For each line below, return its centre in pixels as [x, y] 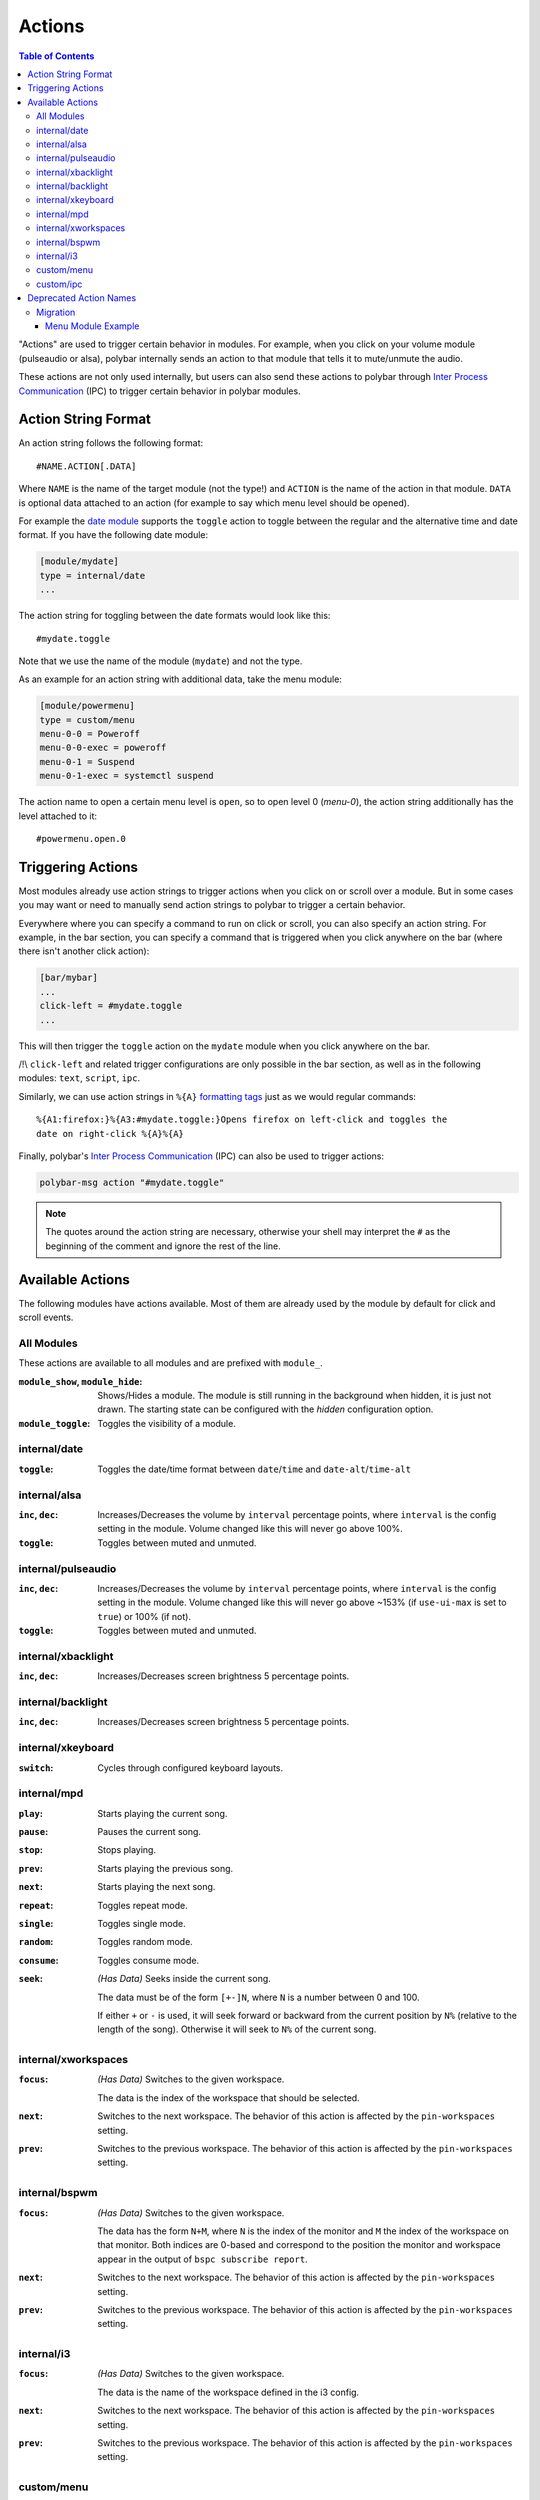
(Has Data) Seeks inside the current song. [184, 1979]
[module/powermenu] [87, 706]
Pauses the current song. [149, 1832]
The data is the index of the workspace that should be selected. [228, 2097]
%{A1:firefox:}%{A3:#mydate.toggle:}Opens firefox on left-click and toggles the [242, 1119]
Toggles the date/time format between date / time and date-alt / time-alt [254, 1469]
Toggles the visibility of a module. [167, 1423]
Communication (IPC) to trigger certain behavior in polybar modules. [159, 391]
